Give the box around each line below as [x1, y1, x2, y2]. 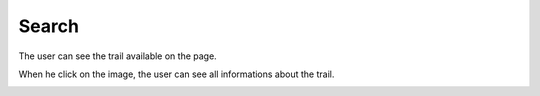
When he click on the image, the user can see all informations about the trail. [18, 68, 335, 80]
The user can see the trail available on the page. [18, 50, 217, 62]
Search [18, 15, 80, 37]
